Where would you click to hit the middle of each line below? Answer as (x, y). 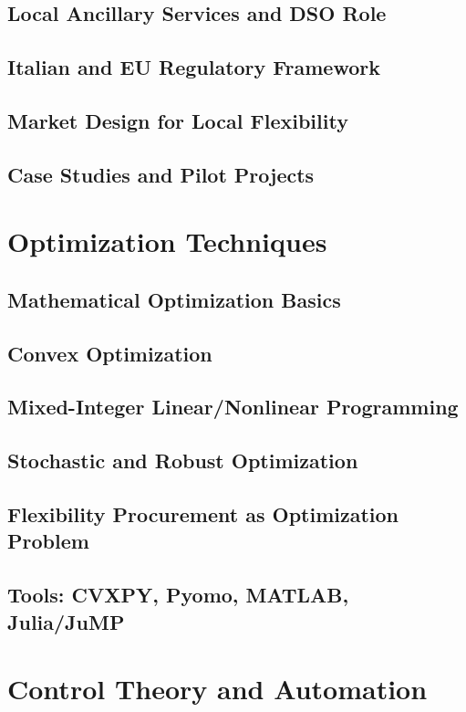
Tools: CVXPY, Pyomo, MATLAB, (178, 595)
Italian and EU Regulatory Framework (194, 67)
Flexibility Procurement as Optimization (203, 514)
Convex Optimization (110, 353)
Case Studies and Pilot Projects (161, 174)
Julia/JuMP (66, 621)
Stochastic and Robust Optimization (183, 461)
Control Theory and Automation (217, 689)
